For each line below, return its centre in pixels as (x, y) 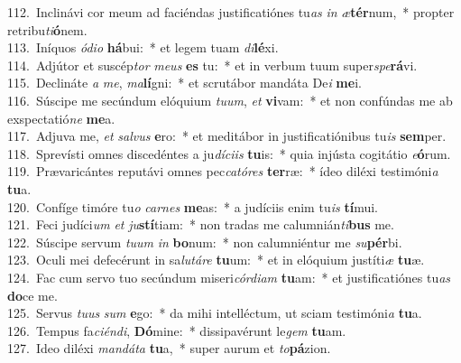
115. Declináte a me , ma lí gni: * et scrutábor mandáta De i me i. (184, 83)
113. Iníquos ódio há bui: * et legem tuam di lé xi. (143, 47)
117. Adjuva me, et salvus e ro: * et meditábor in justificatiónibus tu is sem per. (227, 136)
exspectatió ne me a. (61, 118)
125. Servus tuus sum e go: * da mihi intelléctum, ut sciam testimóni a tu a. (215, 313)
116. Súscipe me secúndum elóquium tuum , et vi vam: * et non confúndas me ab (230, 100)
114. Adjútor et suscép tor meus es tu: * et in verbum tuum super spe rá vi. (212, 65)
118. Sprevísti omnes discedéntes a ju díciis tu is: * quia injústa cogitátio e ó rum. (229, 153)
